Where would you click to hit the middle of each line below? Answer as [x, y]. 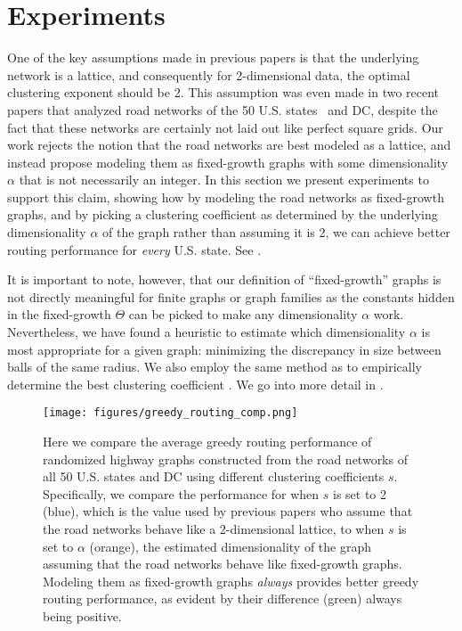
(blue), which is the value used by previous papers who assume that [228, 511]
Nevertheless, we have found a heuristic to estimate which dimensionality [207, 332]
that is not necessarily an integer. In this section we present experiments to [224, 180]
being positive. [82, 616]
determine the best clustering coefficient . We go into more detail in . [195, 384]
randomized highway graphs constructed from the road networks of [225, 459]
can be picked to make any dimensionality [243, 314]
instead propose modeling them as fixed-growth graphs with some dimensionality [228, 162]
